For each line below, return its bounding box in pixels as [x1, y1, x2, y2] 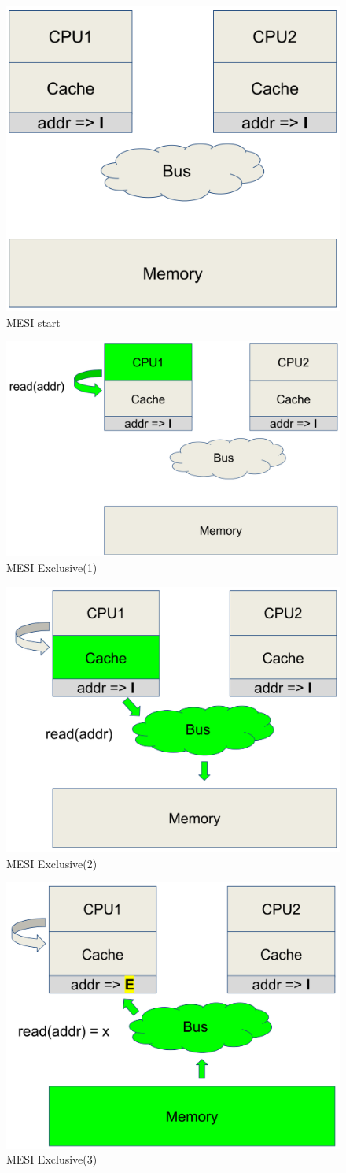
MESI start [6, 314, 61, 330]
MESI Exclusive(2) [6, 855, 98, 871]
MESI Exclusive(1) [6, 559, 98, 575]
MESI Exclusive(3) [6, 1151, 98, 1167]
